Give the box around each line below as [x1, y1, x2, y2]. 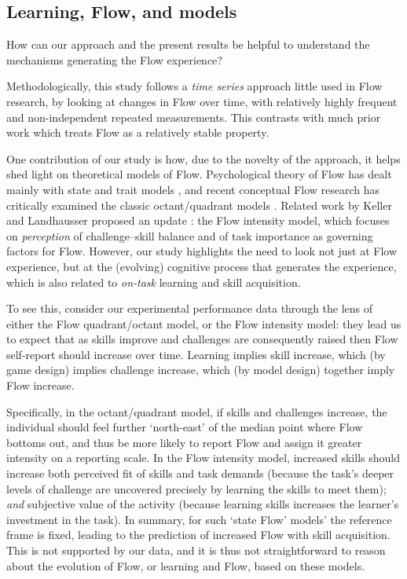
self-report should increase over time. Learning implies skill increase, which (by [6, 346, 386, 362]
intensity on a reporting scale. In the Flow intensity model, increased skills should [6, 449, 400, 466]
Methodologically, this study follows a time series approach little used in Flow [6, 78, 383, 94]
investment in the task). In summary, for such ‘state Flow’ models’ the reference [6, 511, 392, 527]
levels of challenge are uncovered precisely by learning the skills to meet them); [6, 480, 387, 497]
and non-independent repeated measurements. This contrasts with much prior [6, 108, 381, 125]
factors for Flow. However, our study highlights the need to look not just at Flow [6, 243, 398, 259]
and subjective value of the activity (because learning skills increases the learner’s [6, 496, 399, 512]
